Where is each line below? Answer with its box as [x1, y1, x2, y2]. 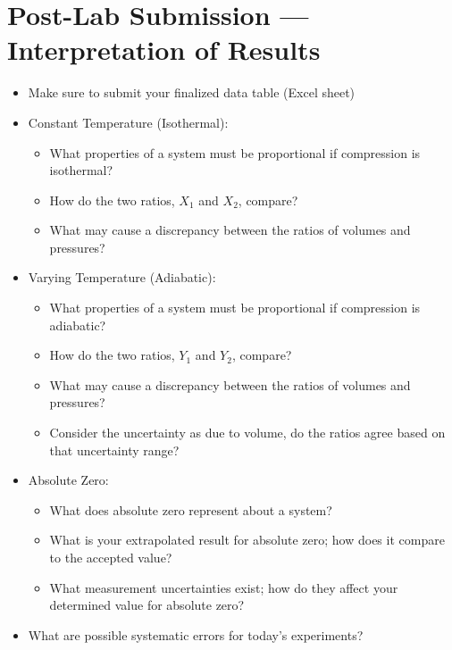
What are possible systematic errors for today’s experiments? [28, 625, 364, 644]
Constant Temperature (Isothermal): [28, 112, 229, 131]
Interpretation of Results [7, 31, 321, 68]
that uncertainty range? [49, 440, 180, 459]
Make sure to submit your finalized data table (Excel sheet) [28, 83, 356, 102]
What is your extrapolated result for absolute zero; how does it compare [49, 530, 445, 549]
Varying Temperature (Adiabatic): [28, 268, 216, 287]
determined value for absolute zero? [49, 596, 245, 614]
